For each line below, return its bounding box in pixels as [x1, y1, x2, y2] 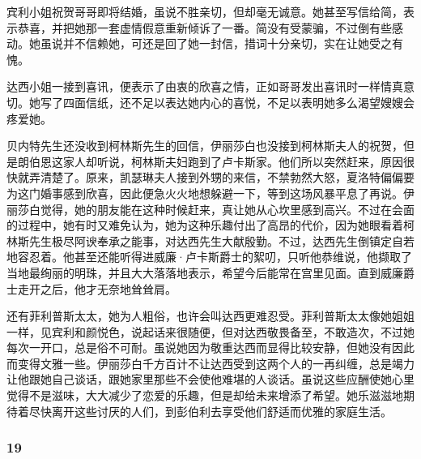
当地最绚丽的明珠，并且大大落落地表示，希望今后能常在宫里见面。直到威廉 [6, 264, 403, 281]
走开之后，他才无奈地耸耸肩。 [17, 280, 176, 297]
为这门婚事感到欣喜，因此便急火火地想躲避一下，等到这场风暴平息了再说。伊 [6, 184, 415, 201]
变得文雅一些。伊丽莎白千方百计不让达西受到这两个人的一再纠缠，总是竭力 [17, 354, 415, 371]
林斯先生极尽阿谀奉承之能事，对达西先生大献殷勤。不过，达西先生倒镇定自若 [6, 232, 415, 249]
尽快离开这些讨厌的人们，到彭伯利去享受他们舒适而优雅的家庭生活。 [28, 402, 392, 419]
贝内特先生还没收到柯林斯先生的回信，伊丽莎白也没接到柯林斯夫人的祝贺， [6, 137, 403, 154]
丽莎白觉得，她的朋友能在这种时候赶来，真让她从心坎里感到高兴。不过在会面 [6, 200, 415, 217]
